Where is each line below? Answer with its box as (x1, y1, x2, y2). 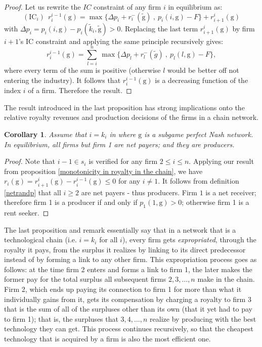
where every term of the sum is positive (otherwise (4, 65, 161, 75)
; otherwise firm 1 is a (182, 197, 249, 207)
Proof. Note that (4, 156, 56, 166)
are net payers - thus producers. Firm (81, 187, 197, 197)
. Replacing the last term (120, 23, 198, 33)
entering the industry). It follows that (4, 75, 121, 85)
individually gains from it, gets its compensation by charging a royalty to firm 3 (4, 293, 251, 304)
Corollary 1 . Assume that (4, 129, 87, 139)
